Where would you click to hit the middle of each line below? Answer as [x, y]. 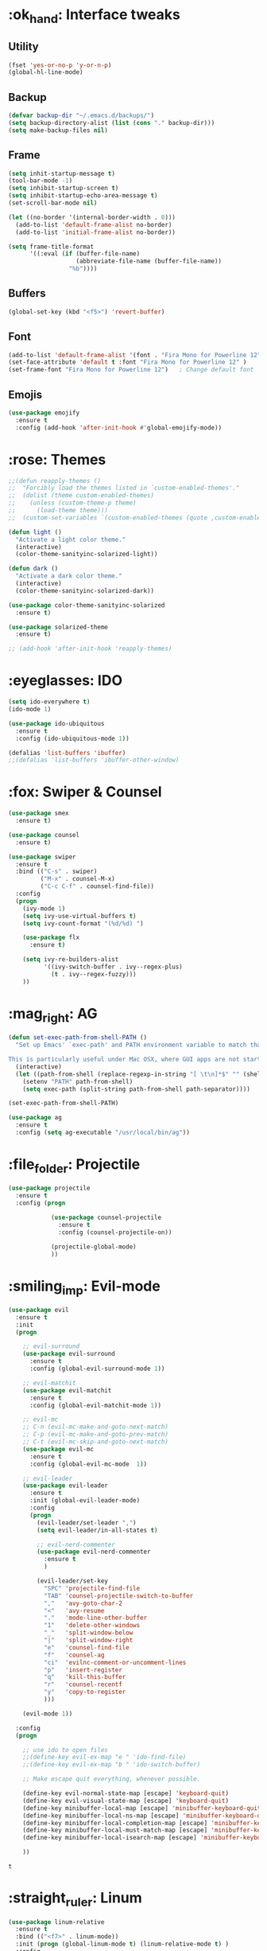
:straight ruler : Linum [75, 1899]
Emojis [25, 394]
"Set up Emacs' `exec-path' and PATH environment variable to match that [140, 1045]
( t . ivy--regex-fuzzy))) [93, 974]
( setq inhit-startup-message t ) [62, 173]
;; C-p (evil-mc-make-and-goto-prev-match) [96, 1435]
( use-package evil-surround [69, 1354]
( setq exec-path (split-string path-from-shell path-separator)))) [136, 1089]
